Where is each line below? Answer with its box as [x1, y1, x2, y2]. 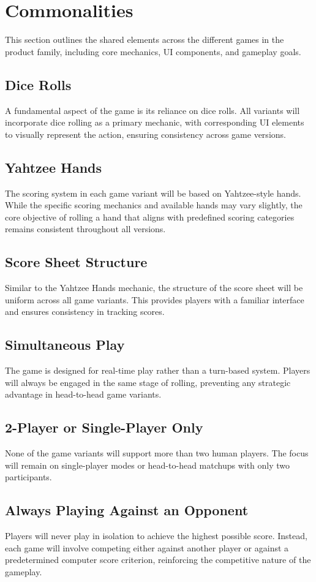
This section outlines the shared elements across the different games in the [5, 33, 284, 46]
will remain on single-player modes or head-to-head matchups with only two [5, 458, 290, 471]
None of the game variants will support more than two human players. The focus [5, 447, 309, 459]
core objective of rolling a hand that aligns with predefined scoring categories [5, 210, 295, 223]
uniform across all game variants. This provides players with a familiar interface [5, 293, 304, 306]
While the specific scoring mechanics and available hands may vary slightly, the [5, 198, 303, 211]
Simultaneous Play [5, 335, 125, 354]
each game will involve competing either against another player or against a [5, 541, 289, 554]
